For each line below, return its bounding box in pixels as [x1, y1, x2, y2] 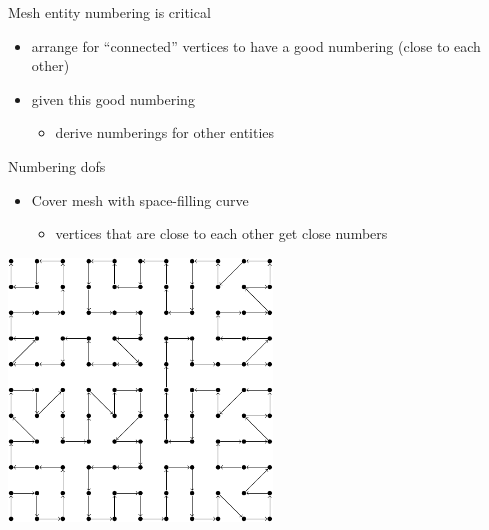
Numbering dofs [8, 155, 106, 176]
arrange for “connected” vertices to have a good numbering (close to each [31, 35, 481, 56]
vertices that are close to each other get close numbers [55, 223, 388, 244]
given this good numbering [31, 88, 195, 109]
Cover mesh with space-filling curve [31, 189, 249, 210]
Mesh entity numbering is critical [8, 2, 211, 22]
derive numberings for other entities [55, 122, 275, 143]
